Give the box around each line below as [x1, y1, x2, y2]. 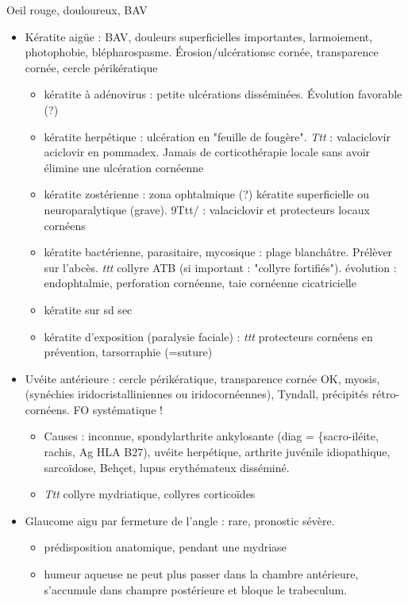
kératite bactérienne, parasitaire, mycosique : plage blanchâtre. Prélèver [44, 244, 393, 260]
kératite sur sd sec [44, 301, 133, 317]
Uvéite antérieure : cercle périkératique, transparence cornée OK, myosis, [25, 370, 380, 386]
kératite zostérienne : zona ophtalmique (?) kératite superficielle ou [44, 186, 369, 202]
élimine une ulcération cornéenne [44, 159, 204, 175]
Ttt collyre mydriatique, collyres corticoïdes [44, 486, 256, 502]
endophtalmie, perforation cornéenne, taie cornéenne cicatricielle [44, 275, 356, 291]
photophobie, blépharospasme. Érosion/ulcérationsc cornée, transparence [25, 44, 379, 60]
